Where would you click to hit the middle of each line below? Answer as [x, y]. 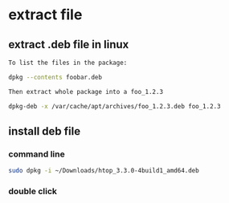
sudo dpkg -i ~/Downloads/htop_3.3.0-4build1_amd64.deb [104, 171]
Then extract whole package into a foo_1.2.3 [86, 91]
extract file [45, 15]
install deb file [45, 131]
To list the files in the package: [68, 63]
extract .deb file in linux [69, 45]
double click [33, 191]
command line [37, 154]
